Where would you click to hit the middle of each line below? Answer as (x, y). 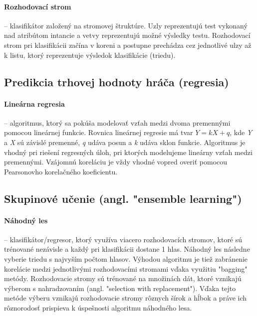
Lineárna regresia (34, 103)
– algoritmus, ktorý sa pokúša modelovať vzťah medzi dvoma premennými (117, 122)
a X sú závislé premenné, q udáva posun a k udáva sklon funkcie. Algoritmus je (125, 142)
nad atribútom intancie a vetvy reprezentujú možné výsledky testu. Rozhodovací (127, 35)
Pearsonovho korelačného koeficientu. (61, 171)
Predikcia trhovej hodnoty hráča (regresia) (117, 81)
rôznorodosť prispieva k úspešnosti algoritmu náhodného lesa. (98, 308)
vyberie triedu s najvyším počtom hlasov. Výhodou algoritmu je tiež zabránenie (126, 259)
